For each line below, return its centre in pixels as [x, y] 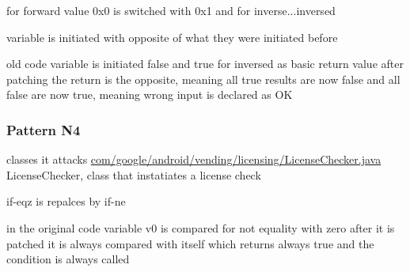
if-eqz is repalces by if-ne [66, 201]
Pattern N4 [44, 129]
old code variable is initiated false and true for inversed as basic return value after [205, 64]
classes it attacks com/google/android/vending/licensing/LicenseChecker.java [194, 159]
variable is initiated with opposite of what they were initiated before [172, 37]
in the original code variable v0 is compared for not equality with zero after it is [201, 227]
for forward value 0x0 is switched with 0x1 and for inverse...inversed [171, 10]
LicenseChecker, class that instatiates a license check [134, 174]
